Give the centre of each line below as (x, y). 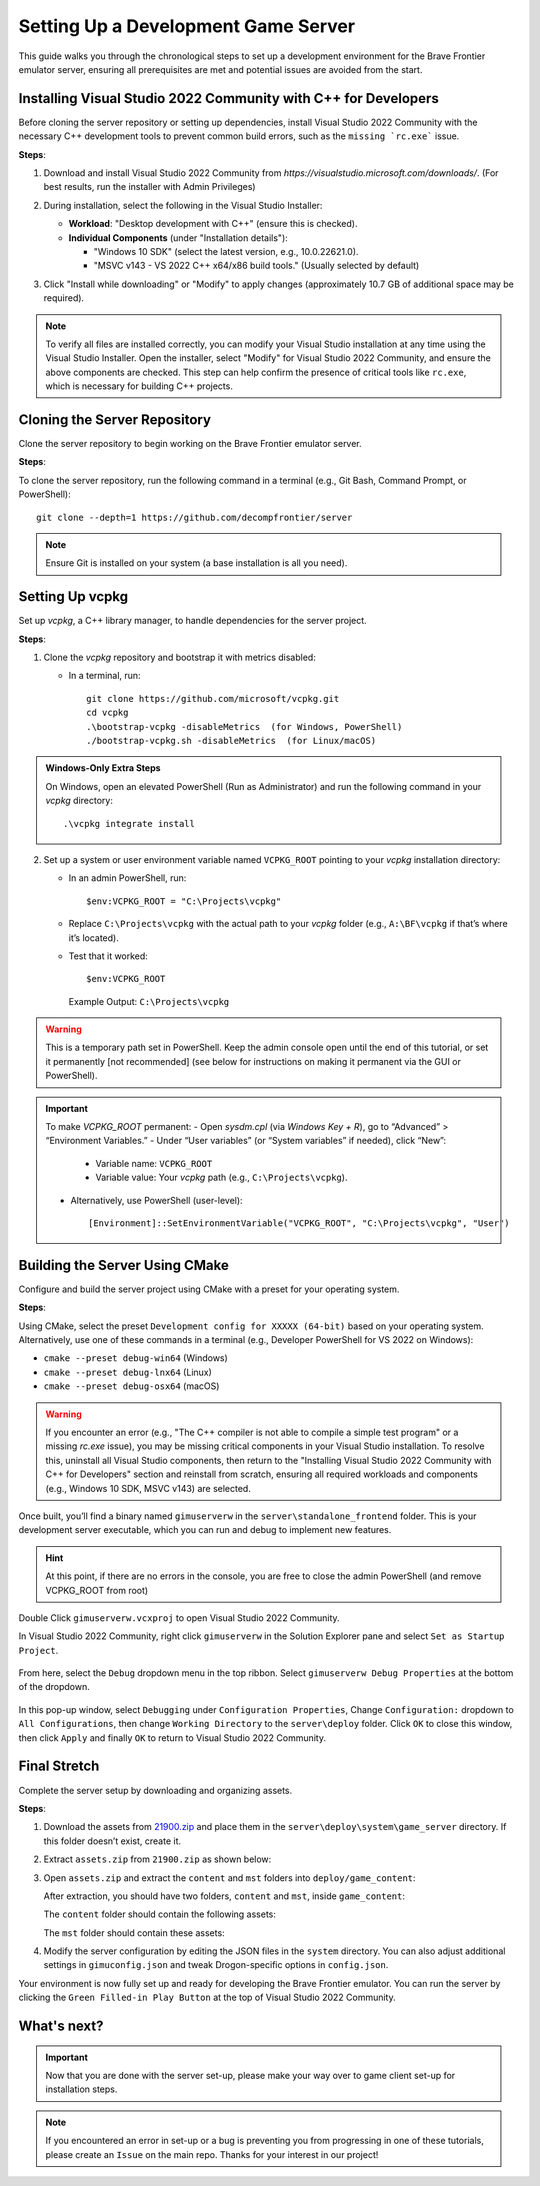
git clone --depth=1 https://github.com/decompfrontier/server (194, 517)
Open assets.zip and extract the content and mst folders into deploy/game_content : (229, 1877)
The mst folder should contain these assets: (134, 1932)
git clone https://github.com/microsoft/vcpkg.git (213, 698)
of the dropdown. (54, 1687)
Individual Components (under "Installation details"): (178, 237)
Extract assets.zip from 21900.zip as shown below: (157, 1859)
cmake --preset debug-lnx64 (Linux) (127, 1372)
